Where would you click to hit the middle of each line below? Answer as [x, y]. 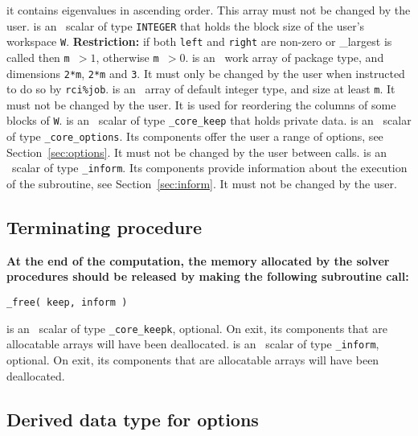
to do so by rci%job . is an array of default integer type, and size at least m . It [201, 89]
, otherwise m [127, 57]
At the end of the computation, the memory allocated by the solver [198, 260]
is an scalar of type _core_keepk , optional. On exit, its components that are [197, 328]
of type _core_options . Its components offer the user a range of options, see [195, 136]
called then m [38, 57]
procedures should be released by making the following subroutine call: [208, 276]
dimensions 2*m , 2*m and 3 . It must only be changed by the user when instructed [206, 73]
